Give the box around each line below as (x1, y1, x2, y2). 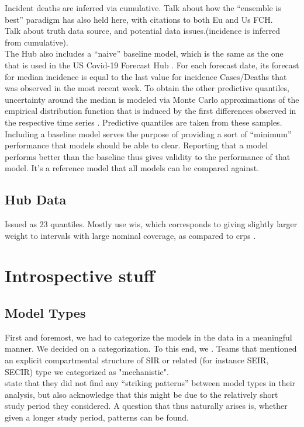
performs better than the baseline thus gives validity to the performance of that (5, 150, 291, 162)
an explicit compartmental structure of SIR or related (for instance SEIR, (5, 354, 269, 366)
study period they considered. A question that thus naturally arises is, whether (5, 400, 288, 412)
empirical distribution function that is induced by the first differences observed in (5, 105, 296, 117)
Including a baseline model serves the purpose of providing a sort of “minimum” (5, 127, 292, 140)
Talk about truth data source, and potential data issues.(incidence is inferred (5, 25, 281, 37)
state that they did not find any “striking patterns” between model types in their (5, 377, 296, 389)
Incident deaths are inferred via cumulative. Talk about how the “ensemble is (5, 2, 281, 13)
